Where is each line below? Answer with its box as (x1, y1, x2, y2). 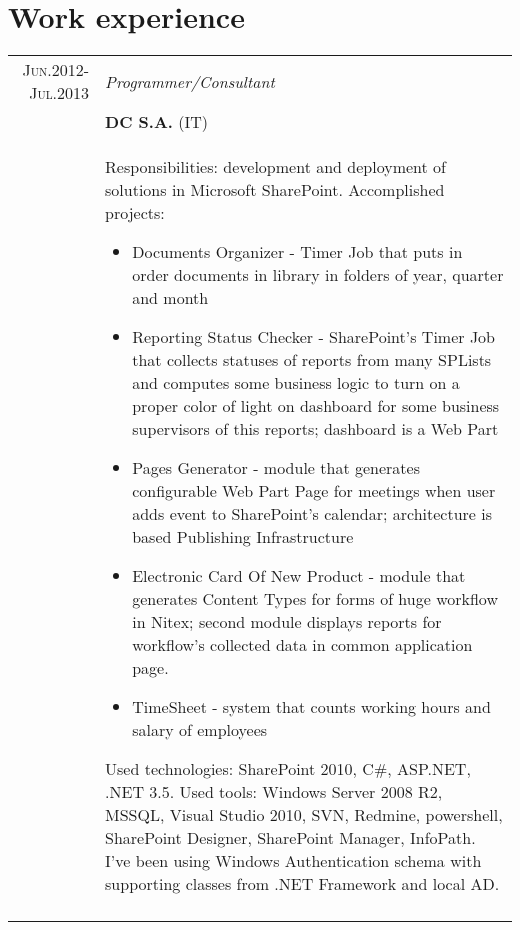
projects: (105, 201, 165, 225)
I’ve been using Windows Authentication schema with (105, 849, 482, 873)
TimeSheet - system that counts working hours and (132, 695, 491, 719)
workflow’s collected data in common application (132, 633, 473, 657)
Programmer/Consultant (105, 69, 275, 93)
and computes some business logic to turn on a (132, 371, 460, 395)
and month (132, 286, 209, 310)
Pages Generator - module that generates (132, 456, 420, 480)
